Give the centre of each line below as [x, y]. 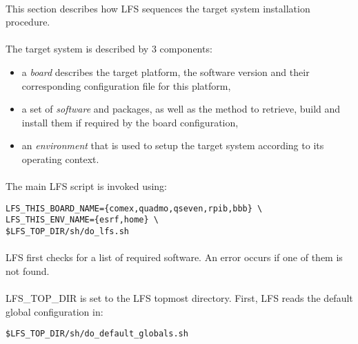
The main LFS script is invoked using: [86, 186]
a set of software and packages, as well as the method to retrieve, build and [181, 109]
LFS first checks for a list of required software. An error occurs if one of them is [174, 257]
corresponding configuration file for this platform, [126, 85]
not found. [28, 270]
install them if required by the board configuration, [130, 122]
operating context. [60, 159]
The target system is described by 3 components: [109, 49]
